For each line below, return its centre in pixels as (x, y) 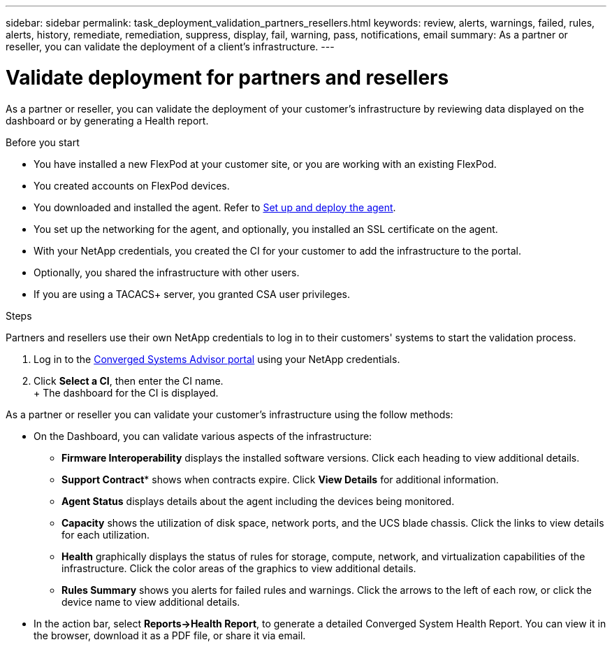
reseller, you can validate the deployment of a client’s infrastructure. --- (170, 47)
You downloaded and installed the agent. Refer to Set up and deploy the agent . (215, 207)
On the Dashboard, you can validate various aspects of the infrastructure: (203, 436)
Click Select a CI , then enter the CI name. (129, 381)
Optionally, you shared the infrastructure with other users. (167, 272)
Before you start (43, 142)
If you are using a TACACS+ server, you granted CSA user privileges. (192, 294)
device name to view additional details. (151, 602)
